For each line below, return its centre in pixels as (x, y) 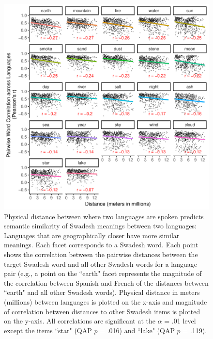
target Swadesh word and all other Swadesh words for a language (101, 264)
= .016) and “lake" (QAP (137, 330)
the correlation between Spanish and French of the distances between (106, 282)
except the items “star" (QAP (48, 330)
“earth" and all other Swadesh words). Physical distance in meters (102, 292)
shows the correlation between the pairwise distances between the (101, 254)
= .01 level (180, 321)
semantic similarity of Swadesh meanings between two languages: (100, 226)
